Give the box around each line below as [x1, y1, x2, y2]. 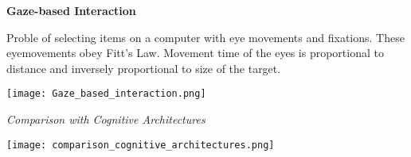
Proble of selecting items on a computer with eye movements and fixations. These [6, 29, 405, 45]
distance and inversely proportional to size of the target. [6, 59, 281, 76]
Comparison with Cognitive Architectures [6, 111, 205, 128]
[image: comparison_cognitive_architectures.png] [6, 139, 275, 151]
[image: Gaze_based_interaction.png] [6, 88, 206, 100]
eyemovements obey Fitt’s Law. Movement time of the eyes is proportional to [6, 44, 384, 61]
